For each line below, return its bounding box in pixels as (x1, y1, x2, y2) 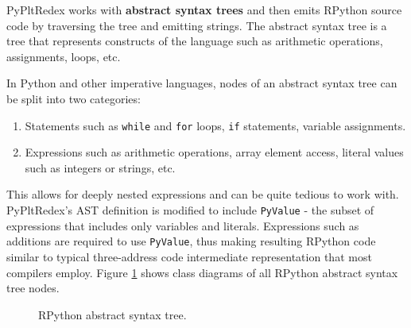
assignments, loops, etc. (6, 48, 121, 64)
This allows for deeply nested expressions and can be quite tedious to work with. (6, 186, 399, 203)
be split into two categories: (6, 90, 141, 106)
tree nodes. (6, 280, 60, 296)
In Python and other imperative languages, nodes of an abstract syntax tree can (6, 75, 397, 91)
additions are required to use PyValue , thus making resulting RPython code (6, 233, 376, 249)
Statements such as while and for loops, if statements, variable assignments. (25, 117, 406, 133)
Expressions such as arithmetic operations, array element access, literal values (25, 144, 404, 160)
